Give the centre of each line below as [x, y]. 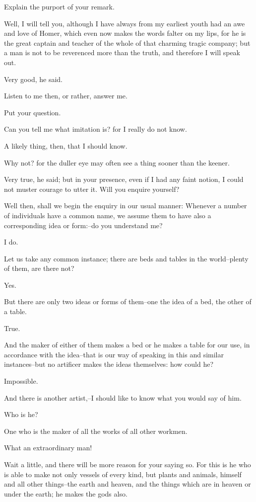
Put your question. [32, 112]
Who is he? [21, 414]
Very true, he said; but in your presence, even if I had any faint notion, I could [124, 179]
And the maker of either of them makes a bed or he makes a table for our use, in [127, 345]
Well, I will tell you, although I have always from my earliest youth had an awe [125, 23]
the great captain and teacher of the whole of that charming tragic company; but [127, 42]
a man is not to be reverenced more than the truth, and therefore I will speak [122, 52]
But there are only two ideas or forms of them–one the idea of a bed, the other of [128, 301]
